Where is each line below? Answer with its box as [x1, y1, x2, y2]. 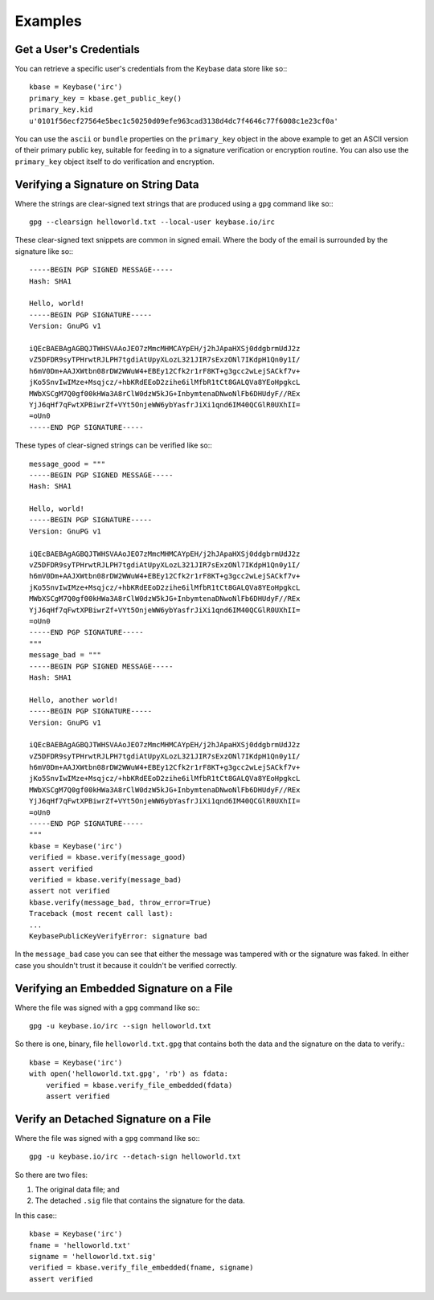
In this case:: [14, 1210, 58, 1220]
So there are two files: [14, 1170, 88, 1179]
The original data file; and [35, 1185, 120, 1195]
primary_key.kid [29, 105, 93, 114]
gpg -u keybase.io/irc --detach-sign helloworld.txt [29, 1152, 241, 1161]
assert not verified [29, 886, 110, 896]
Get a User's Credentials [14, 43, 140, 56]
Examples [14, 12, 82, 30]
